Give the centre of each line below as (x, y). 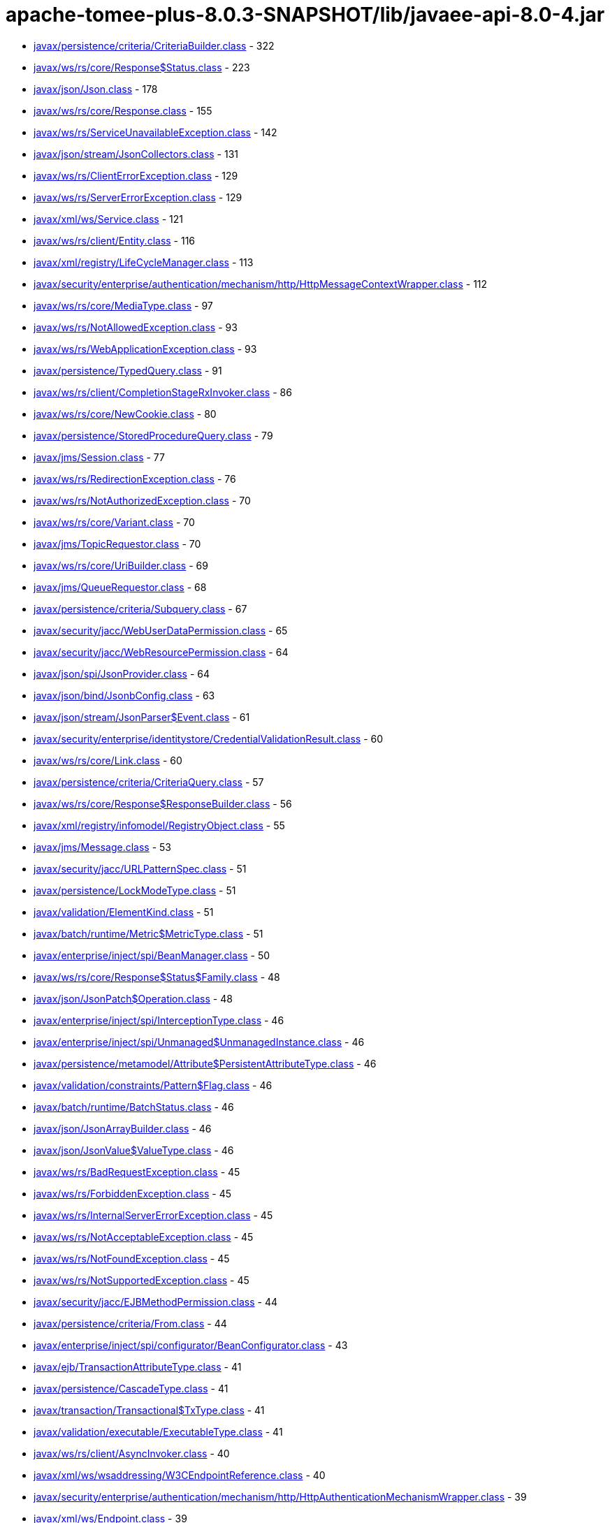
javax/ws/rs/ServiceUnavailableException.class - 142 (155, 132)
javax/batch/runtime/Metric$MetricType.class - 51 (148, 933)
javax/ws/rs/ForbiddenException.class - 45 (132, 1193)
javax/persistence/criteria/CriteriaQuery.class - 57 (149, 782)
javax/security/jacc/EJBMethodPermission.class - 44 (155, 1302)
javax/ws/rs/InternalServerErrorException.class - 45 (153, 1215)
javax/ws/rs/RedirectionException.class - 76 (135, 479)
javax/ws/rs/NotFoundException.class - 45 (132, 1258)
